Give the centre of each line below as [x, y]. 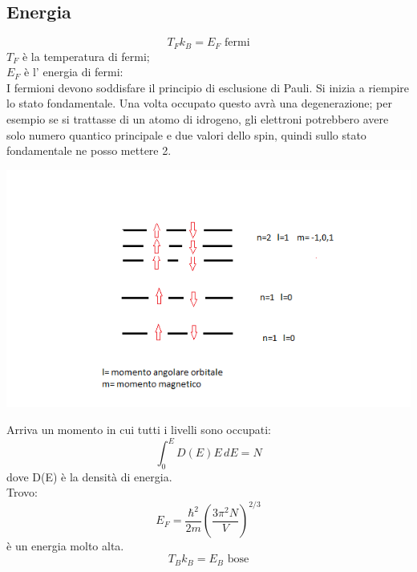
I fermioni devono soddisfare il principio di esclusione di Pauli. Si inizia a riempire [208, 87]
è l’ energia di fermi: [74, 72]
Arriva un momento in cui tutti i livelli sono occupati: [139, 429]
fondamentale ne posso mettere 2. [89, 150]
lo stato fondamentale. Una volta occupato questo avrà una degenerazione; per [199, 103]
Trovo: [22, 492]
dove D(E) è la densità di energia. [89, 476]
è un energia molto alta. [65, 546]
